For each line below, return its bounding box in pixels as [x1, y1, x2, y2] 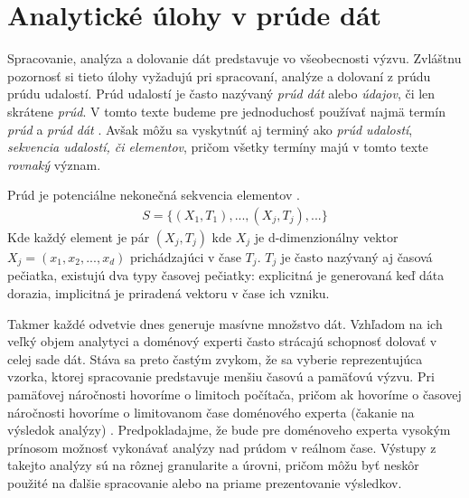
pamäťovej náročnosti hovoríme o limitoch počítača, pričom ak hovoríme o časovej [7, 384, 462, 403]
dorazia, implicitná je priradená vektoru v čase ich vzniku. [7, 283, 330, 302]
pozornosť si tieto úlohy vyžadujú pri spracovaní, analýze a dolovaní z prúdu [7, 66, 431, 85]
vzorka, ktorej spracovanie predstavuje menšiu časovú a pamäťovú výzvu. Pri [7, 367, 435, 386]
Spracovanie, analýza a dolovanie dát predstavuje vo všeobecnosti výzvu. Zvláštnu [7, 49, 462, 68]
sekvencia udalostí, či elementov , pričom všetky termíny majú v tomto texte [7, 137, 428, 156]
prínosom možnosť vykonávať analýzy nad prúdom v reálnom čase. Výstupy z [7, 437, 436, 456]
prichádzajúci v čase [129, 247, 241, 266]
